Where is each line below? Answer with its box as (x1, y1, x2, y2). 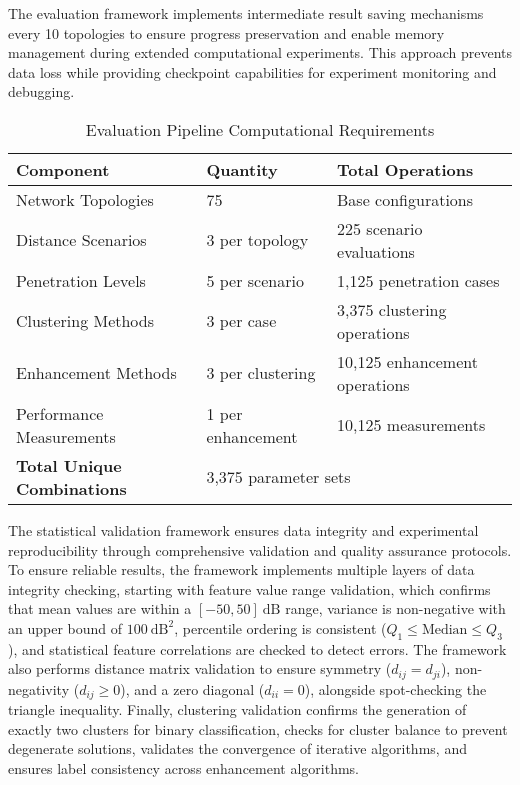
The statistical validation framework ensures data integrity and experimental (8, 519, 479, 540)
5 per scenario (206, 268, 304, 292)
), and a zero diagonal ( (120, 678, 265, 699)
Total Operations (337, 157, 474, 181)
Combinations (16, 476, 127, 500)
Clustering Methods (16, 309, 155, 333)
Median (421, 622, 468, 637)
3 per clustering (206, 361, 316, 385)
